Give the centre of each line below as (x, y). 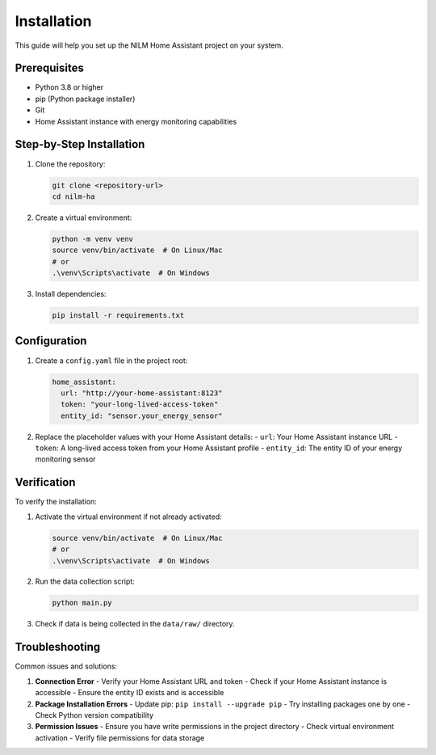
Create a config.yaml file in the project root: (111, 361)
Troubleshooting (58, 647)
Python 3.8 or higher (69, 87)
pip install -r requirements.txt (118, 316)
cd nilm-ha (73, 196)
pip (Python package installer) (85, 99)
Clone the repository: (70, 164)
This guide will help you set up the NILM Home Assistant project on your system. (149, 45)
